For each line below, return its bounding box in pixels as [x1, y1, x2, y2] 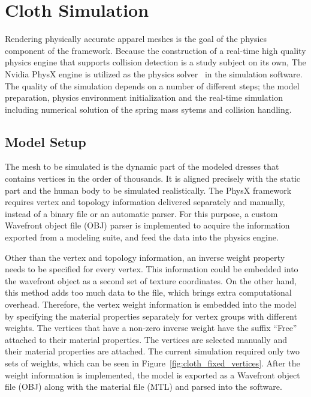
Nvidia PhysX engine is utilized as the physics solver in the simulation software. [5, 67, 303, 80]
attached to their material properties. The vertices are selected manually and [5, 333, 287, 345]
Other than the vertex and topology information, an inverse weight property [5, 251, 285, 263]
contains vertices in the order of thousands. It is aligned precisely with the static [5, 172, 301, 185]
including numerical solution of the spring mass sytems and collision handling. [5, 103, 292, 115]
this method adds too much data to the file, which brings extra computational [5, 286, 292, 299]
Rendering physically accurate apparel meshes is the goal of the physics [5, 32, 267, 45]
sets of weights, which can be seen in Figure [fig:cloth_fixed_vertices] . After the [5, 356, 300, 369]
